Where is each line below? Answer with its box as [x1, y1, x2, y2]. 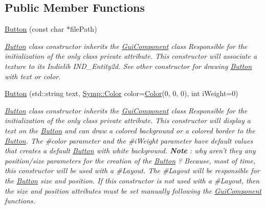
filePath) [70, 24, 97, 34]
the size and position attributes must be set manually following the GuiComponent [5, 185, 261, 196]
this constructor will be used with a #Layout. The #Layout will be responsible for [5, 165, 260, 176]
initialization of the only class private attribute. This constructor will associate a [5, 51, 257, 61]
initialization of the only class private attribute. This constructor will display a [5, 115, 251, 126]
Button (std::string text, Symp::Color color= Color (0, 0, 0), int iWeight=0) [5, 88, 238, 99]
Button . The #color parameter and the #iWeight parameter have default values [5, 135, 253, 146]
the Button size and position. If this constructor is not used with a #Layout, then [5, 175, 260, 185]
